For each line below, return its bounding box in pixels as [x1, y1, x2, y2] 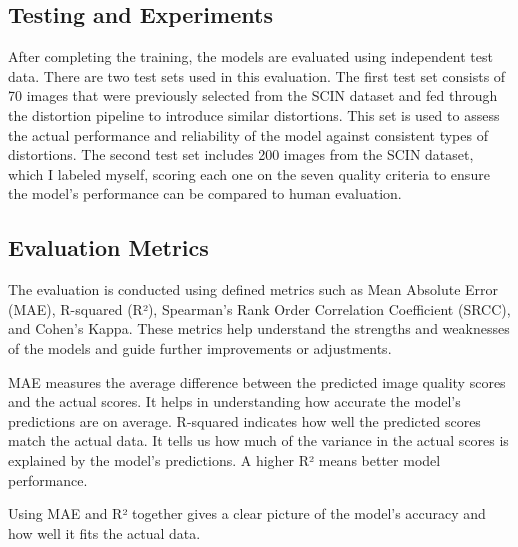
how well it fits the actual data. [8, 522, 201, 543]
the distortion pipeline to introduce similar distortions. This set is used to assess [8, 104, 500, 125]
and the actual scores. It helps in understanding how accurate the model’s [8, 391, 461, 412]
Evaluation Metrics [8, 232, 209, 263]
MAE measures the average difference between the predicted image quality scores [8, 371, 506, 392]
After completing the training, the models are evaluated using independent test [8, 46, 493, 67]
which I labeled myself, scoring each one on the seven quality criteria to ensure [8, 163, 490, 184]
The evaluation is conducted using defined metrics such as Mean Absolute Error [8, 279, 499, 300]
